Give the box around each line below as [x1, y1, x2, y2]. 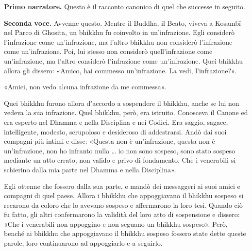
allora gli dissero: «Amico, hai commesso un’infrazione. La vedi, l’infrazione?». [4, 65, 236, 75]
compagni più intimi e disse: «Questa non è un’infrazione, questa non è [4, 136, 215, 146]
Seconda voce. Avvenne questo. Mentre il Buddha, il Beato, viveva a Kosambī [4, 17, 241, 28]
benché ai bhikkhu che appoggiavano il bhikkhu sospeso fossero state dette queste [4, 228, 246, 238]
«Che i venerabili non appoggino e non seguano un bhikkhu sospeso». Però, [4, 218, 228, 229]
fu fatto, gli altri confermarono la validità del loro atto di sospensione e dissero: [4, 209, 240, 219]
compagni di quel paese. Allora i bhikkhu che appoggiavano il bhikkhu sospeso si [4, 190, 244, 201]
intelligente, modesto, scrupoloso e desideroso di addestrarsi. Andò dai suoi [4, 126, 227, 136]
